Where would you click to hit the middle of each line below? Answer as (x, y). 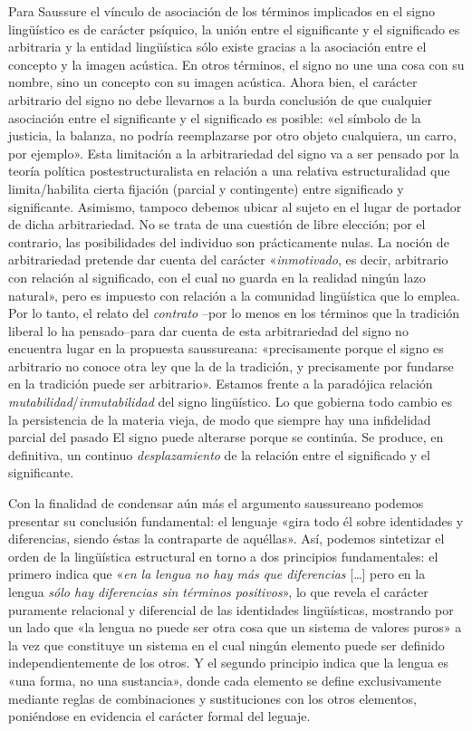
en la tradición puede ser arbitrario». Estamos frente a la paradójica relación (221, 384)
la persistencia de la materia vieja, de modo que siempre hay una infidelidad (220, 419)
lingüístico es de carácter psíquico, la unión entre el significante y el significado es (234, 29)
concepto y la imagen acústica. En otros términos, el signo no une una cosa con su (236, 64)
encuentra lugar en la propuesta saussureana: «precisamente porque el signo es (226, 348)
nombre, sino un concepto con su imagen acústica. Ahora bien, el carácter (213, 82)
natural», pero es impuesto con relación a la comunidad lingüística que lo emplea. (234, 295)
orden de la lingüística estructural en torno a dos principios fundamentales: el (223, 556)
